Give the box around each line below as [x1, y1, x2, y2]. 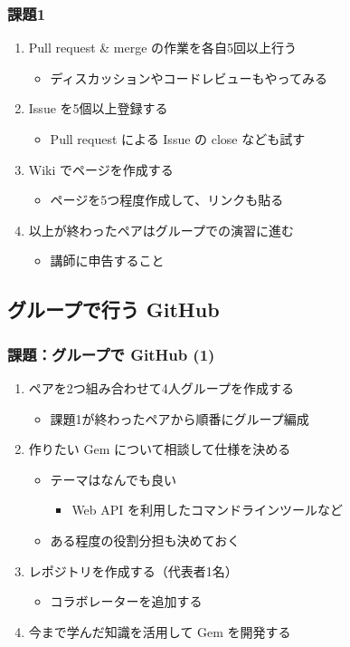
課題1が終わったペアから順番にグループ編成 [50, 409, 309, 428]
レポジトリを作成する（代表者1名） [28, 561, 238, 580]
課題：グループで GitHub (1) [7, 343, 215, 365]
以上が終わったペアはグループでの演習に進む [28, 220, 294, 239]
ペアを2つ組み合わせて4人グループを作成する [28, 378, 294, 397]
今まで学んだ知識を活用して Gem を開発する [28, 622, 291, 641]
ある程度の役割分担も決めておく [50, 530, 241, 549]
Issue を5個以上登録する [28, 99, 168, 118]
